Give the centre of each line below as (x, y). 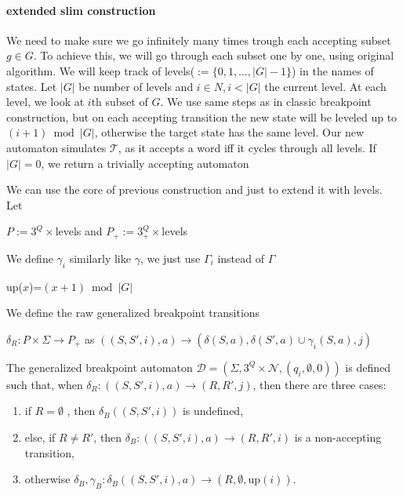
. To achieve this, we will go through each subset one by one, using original (214, 55)
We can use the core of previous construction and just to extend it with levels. (194, 189)
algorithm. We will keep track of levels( (101, 70)
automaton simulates (56, 147)
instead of (241, 258)
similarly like (100, 258)
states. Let (32, 86)
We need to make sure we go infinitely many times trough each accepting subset (199, 40)
